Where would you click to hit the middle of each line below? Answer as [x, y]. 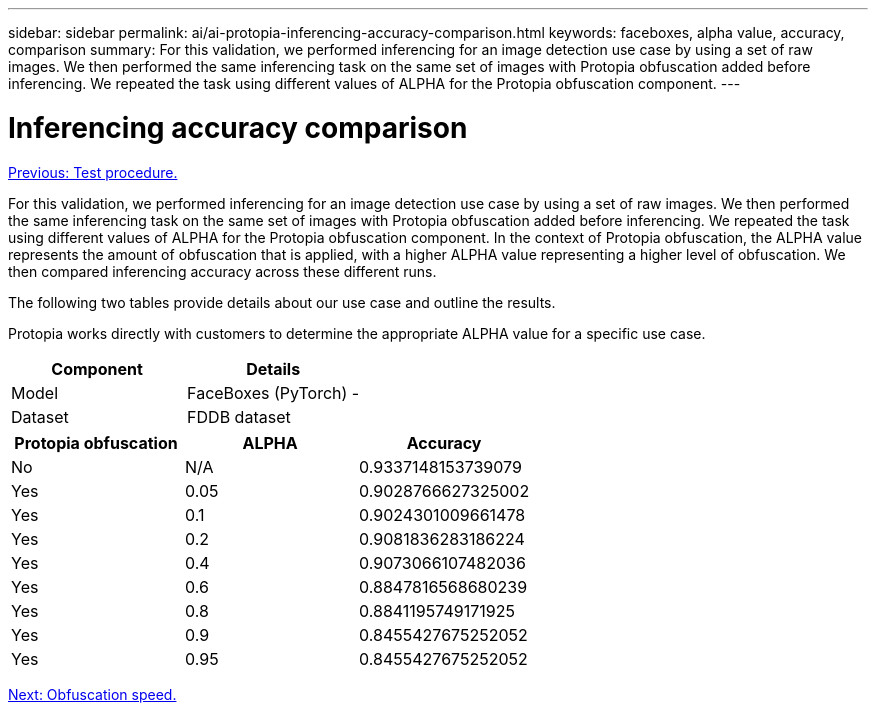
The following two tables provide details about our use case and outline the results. [282, 302]
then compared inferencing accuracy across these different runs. [222, 271]
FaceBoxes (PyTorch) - [273, 392]
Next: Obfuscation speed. [92, 694]
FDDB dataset [239, 416]
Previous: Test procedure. [93, 172]
